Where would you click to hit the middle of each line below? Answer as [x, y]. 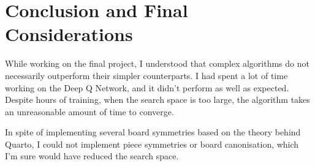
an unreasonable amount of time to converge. [89, 111]
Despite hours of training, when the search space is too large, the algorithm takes [157, 100]
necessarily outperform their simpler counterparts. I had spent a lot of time [146, 75]
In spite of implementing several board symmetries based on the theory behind [153, 132]
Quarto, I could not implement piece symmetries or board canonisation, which [152, 144]
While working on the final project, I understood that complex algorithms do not [157, 63]
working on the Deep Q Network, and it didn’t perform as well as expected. [147, 87]
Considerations [69, 34]
